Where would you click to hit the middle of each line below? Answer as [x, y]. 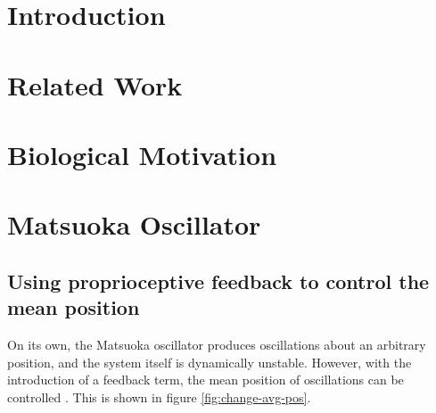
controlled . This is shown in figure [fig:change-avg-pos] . [159, 396]
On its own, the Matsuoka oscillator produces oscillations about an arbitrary [217, 345]
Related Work [95, 84]
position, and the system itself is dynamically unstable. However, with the [210, 362]
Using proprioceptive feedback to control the [218, 281]
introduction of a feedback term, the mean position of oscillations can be [206, 380]
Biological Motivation [142, 154]
